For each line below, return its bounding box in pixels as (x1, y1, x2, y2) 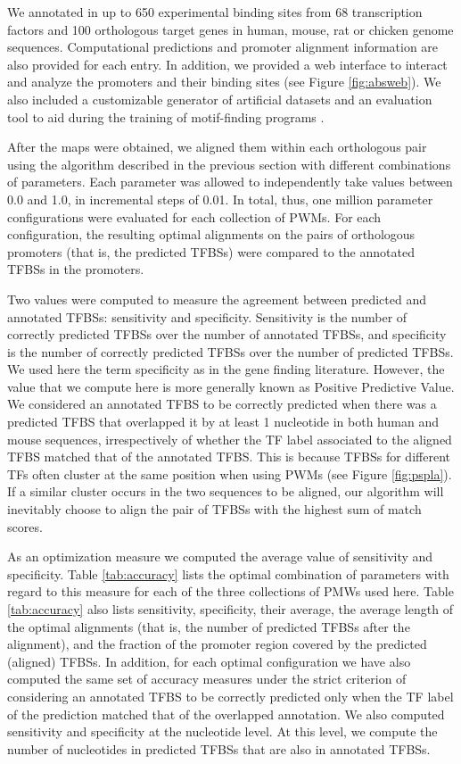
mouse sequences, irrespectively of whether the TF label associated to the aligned (7, 429, 452, 448)
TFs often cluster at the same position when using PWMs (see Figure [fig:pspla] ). (7, 464, 452, 483)
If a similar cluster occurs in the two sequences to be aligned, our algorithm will (7, 482, 444, 501)
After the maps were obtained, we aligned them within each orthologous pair (7, 137, 427, 156)
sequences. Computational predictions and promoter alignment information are (7, 37, 439, 56)
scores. (7, 517, 43, 536)
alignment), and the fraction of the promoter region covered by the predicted (7, 635, 427, 653)
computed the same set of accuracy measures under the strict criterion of (7, 669, 407, 688)
